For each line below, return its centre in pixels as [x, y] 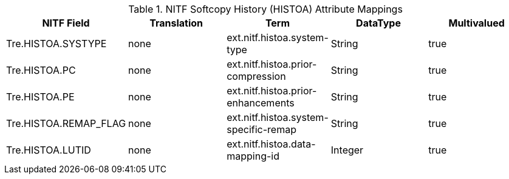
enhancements [261, 103]
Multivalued [477, 23]
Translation [176, 23]
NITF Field [66, 23]
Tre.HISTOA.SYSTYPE [56, 44]
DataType [378, 23]
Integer [347, 150]
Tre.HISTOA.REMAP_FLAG [66, 123]
